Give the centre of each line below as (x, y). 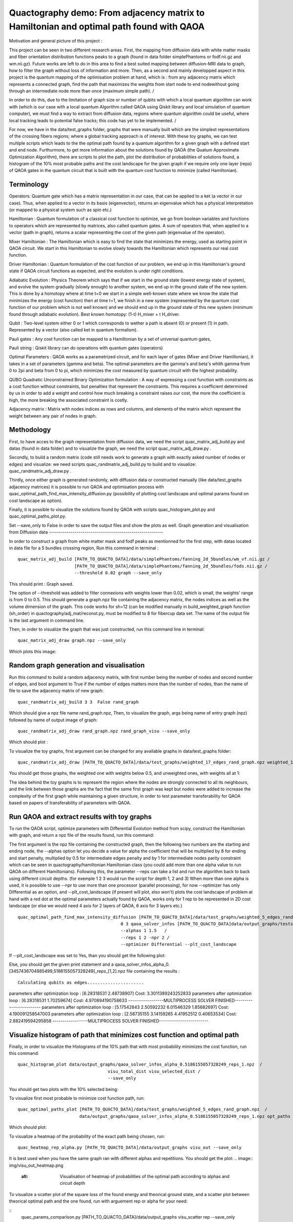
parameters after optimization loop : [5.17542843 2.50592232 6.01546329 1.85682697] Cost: (135, 1007)
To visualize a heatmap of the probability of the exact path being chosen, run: (87, 1136)
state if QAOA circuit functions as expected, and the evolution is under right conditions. (96, 271)
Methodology (30, 430)
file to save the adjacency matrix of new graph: (56, 691)
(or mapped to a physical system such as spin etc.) (60, 210)
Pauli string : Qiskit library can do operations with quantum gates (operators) (86, 348)
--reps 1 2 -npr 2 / (145, 938)
